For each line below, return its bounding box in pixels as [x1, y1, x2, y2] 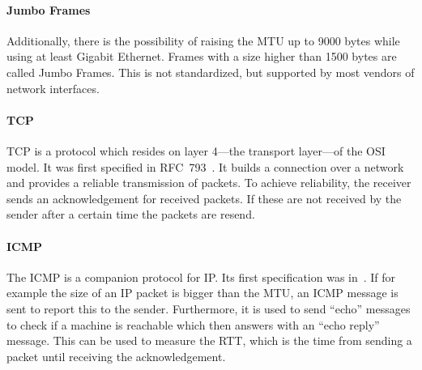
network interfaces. [6, 79, 100, 96]
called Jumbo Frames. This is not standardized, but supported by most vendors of [6, 63, 415, 80]
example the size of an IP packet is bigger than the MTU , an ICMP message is [6, 284, 399, 301]
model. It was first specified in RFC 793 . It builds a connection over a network [6, 158, 404, 175]
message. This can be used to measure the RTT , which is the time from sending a [6, 332, 412, 349]
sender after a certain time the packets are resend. [6, 206, 255, 223]
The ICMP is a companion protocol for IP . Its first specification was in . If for [6, 268, 396, 285]
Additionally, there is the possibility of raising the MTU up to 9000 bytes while [6, 32, 400, 49]
